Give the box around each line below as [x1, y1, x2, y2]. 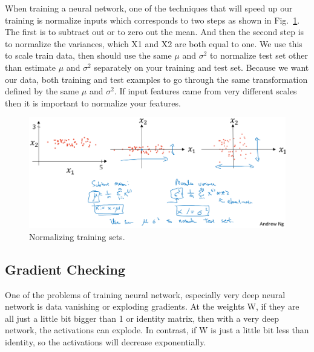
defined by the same [5, 85, 79, 97]
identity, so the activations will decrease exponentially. [5, 335, 206, 348]
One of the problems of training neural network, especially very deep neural [5, 288, 286, 301]
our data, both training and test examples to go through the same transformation [5, 73, 308, 85]
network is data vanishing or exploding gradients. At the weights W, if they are [5, 300, 299, 313]
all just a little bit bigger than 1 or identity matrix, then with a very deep [5, 311, 279, 324]
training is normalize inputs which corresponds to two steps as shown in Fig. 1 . [5, 13, 300, 26]
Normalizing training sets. [29, 230, 125, 243]
